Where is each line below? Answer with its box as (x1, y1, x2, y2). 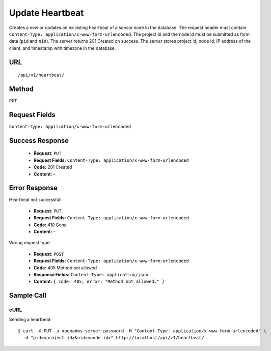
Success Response (9, 136, 69, 145)
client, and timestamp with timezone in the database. (9, 45, 116, 51)
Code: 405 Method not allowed (33, 264, 97, 270)
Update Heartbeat (9, 7, 84, 18)
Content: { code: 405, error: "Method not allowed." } (33, 278, 164, 285)
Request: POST (33, 251, 64, 257)
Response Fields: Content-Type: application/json (33, 271, 149, 277)
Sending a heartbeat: (9, 317, 52, 322)
